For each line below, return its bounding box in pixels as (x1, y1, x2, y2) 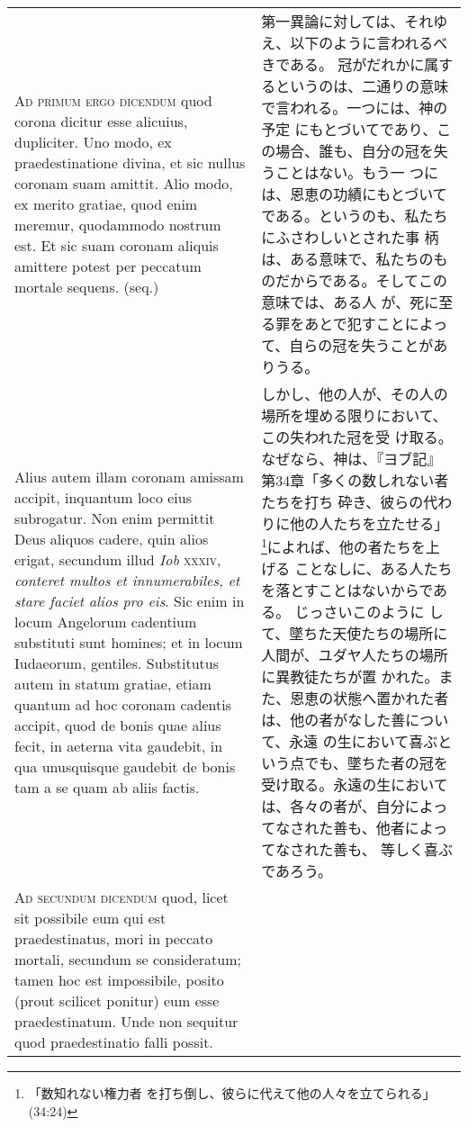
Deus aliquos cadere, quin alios (14, 528, 209, 550)
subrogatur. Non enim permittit (14, 508, 215, 529)
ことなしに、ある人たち (294, 558, 453, 580)
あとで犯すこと (304, 313, 405, 334)
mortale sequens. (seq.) (14, 276, 159, 297)
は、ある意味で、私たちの (261, 248, 434, 269)
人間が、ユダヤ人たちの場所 (261, 645, 448, 666)
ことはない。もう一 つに (275, 162, 438, 183)
